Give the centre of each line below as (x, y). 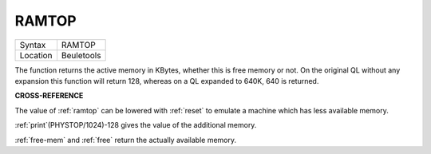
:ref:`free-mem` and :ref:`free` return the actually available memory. (126, 140)
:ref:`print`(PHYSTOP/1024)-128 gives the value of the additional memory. (136, 125)
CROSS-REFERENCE (49, 96)
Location (36, 55)
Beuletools (81, 55)
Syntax (33, 45)
